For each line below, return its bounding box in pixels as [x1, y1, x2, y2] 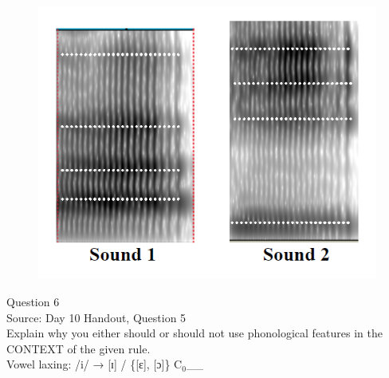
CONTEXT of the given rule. [6, 340, 151, 356]
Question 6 [6, 293, 60, 309]
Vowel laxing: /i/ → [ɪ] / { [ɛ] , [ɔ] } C [6, 356, 183, 372]
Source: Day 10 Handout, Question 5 [6, 309, 187, 325]
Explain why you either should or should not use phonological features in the [6, 325, 383, 341]
